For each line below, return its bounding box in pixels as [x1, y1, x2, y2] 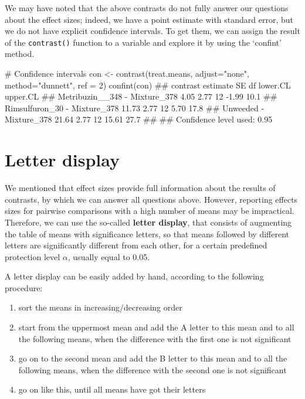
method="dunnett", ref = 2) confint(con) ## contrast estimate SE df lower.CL [5, 79, 291, 91]
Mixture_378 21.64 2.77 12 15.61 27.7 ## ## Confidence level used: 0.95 [5, 113, 273, 125]
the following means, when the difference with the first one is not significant [18, 332, 292, 345]
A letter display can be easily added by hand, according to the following [5, 270, 264, 282]
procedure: [5, 281, 43, 294]
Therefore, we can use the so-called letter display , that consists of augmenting [5, 216, 292, 228]
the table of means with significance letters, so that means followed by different [5, 227, 289, 240]
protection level [5, 250, 60, 262]
